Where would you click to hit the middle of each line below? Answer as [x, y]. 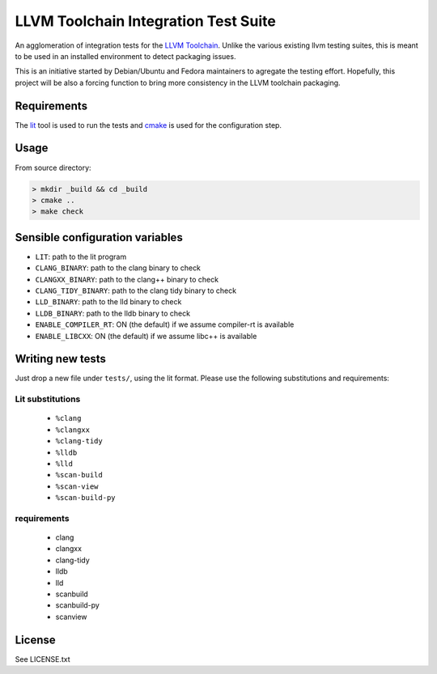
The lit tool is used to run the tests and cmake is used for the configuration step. [148, 125]
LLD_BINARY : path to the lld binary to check [108, 302]
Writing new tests [61, 359]
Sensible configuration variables [99, 237]
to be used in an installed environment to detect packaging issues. [125, 56]
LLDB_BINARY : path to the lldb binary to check [112, 313]
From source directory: [53, 167]
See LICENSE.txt [42, 659]
